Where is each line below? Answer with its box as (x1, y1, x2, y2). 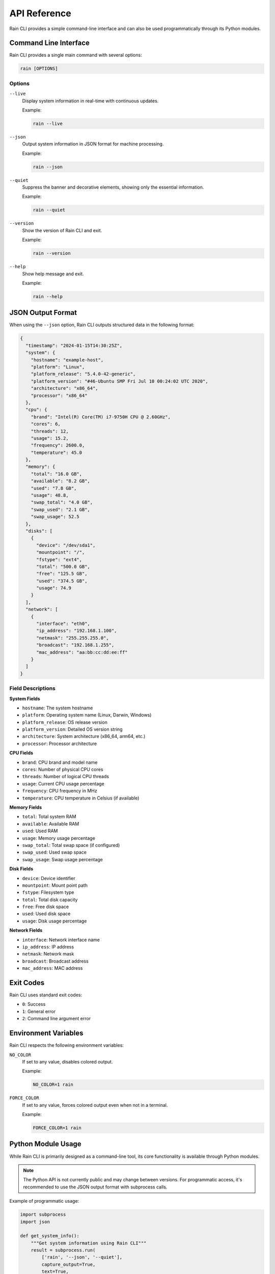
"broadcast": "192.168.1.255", (36, 642, 115, 648)
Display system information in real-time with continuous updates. (22, 97, 159, 104)
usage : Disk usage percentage (22, 918, 87, 924)
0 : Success (22, 1001, 46, 1007)
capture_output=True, (41, 1261, 96, 1267)
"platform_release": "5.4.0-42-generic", (31, 371, 136, 377)
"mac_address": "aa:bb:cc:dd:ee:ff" (36, 649, 128, 655)
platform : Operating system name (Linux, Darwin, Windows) (22, 712, 152, 718)
